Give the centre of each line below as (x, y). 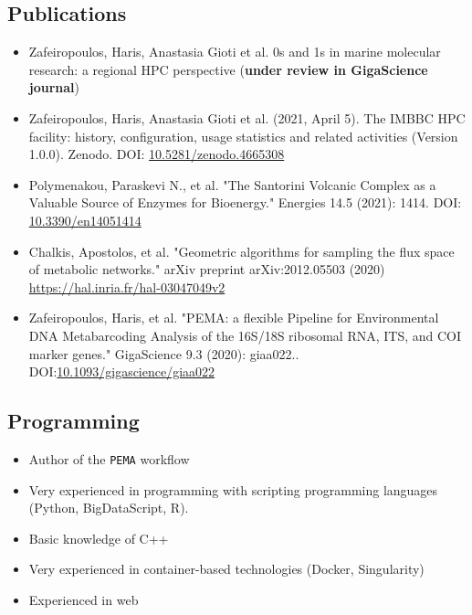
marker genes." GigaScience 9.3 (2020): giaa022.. (164, 353)
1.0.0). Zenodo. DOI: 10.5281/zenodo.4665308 (157, 154)
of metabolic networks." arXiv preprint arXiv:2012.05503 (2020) (207, 269)
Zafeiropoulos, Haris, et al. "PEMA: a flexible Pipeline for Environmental (234, 318)
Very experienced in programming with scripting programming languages (233, 489)
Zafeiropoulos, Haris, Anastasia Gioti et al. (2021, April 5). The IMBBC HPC (247, 117)
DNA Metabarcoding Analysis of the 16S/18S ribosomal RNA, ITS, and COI (245, 335)
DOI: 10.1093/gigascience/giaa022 (122, 371)
